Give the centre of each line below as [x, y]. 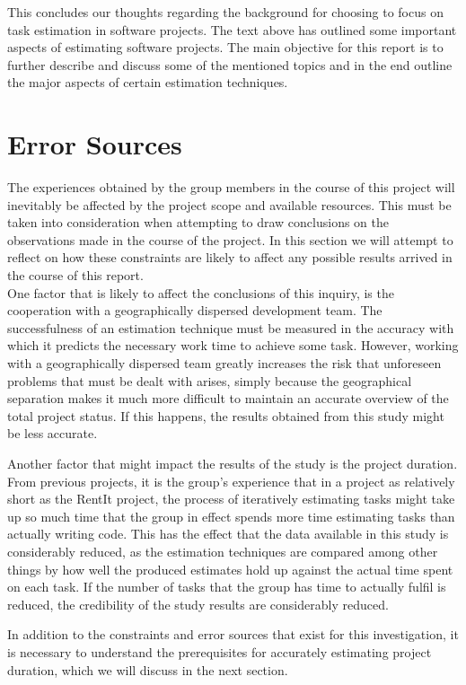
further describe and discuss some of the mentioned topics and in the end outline [230, 64]
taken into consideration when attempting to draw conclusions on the [198, 222]
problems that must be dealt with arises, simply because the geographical [210, 380]
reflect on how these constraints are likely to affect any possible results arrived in [230, 257]
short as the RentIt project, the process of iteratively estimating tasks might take [231, 499]
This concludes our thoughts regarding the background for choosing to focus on [225, 12]
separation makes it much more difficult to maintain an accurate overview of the [228, 398]
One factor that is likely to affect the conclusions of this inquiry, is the [201, 292]
